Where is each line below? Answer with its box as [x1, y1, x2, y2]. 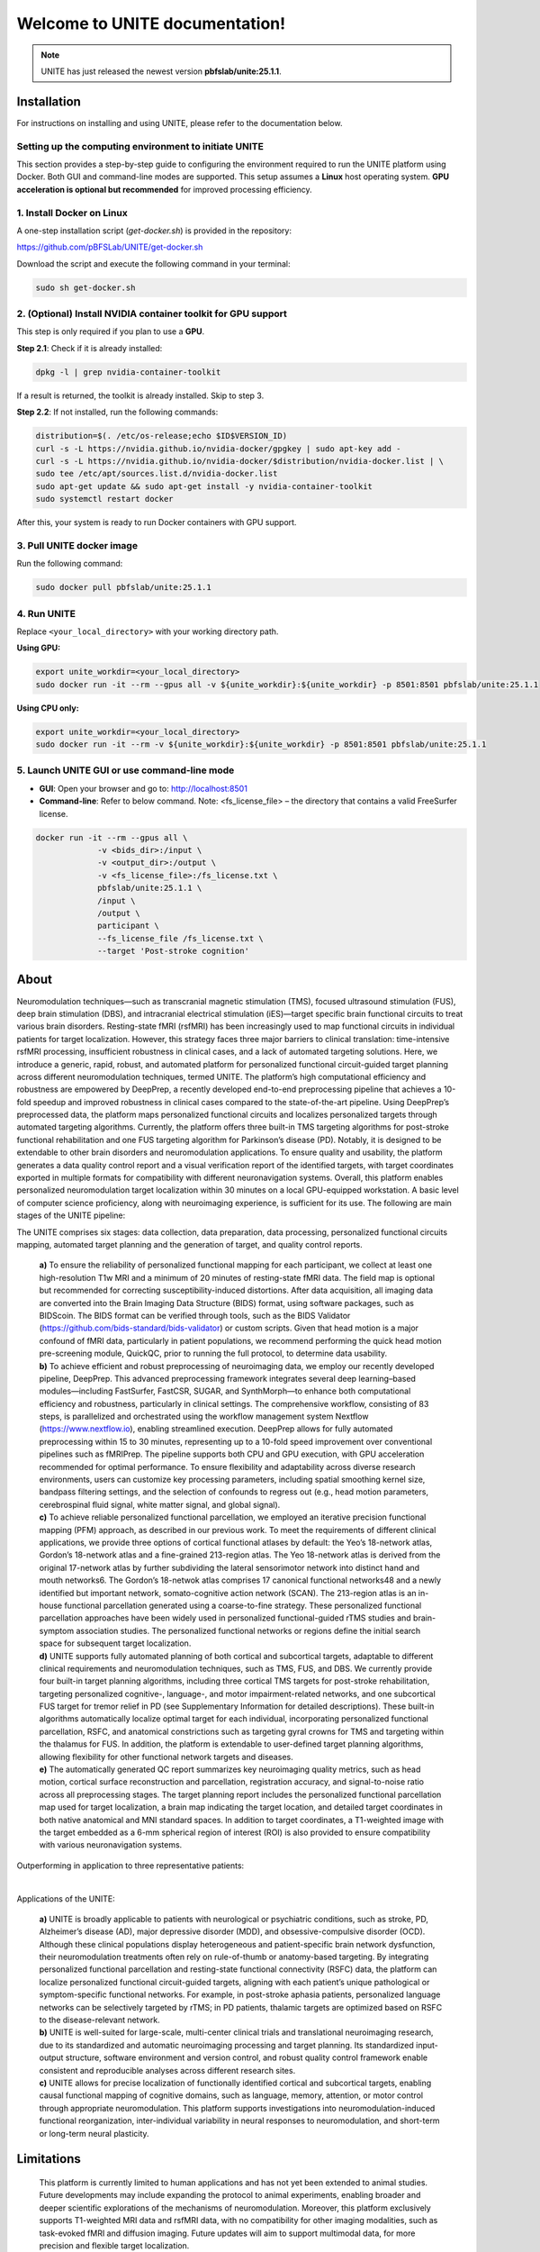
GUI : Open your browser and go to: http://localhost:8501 [39, 783, 247, 794]
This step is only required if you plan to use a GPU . [16, 326, 205, 337]
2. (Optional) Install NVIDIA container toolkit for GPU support [16, 307, 288, 320]
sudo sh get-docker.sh [35, 282, 136, 293]
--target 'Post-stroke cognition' [97, 946, 249, 957]
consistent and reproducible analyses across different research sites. [39, 2065, 296, 2075]
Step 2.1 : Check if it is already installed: [16, 342, 163, 353]
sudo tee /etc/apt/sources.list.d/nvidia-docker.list [35, 468, 278, 479]
